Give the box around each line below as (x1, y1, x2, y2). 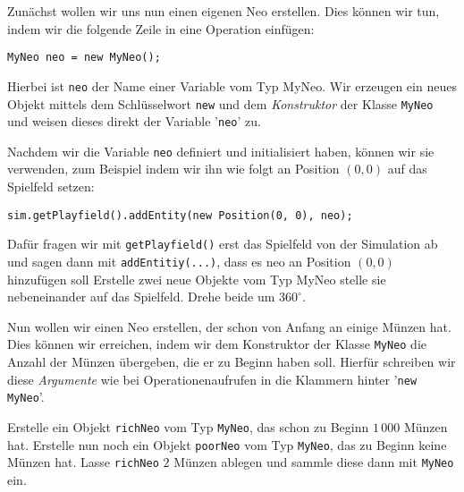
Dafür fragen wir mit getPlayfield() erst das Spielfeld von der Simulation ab (7, 234, 438, 253)
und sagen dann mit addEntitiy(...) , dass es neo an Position (7, 251, 351, 270)
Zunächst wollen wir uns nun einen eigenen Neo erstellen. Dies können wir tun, (7, 2, 440, 20)
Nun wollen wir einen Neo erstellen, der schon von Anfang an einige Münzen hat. (7, 317, 451, 335)
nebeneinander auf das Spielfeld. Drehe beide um (7, 287, 275, 306)
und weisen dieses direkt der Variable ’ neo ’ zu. (7, 112, 261, 131)
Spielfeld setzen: (7, 177, 95, 196)
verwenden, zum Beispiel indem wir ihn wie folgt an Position (7, 159, 340, 178)
